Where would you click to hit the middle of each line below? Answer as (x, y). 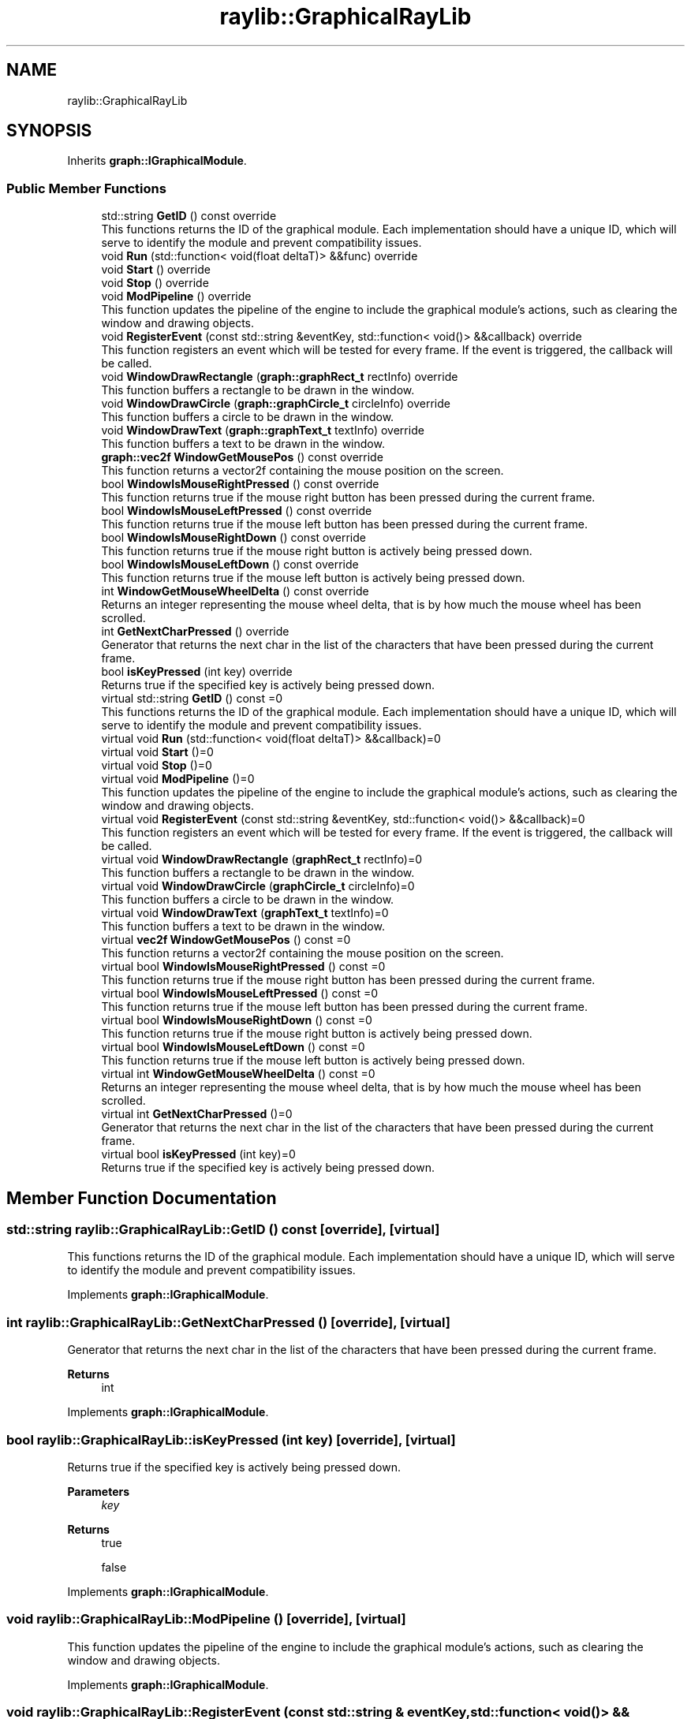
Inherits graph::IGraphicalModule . (157, 161)
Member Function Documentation (142, 1198)
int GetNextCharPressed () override (195, 632)
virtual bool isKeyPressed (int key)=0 (198, 1154)
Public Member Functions (86, 188)
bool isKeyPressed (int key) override (197, 672)
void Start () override (156, 270)
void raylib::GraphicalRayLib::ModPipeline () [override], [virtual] (206, 1619)
